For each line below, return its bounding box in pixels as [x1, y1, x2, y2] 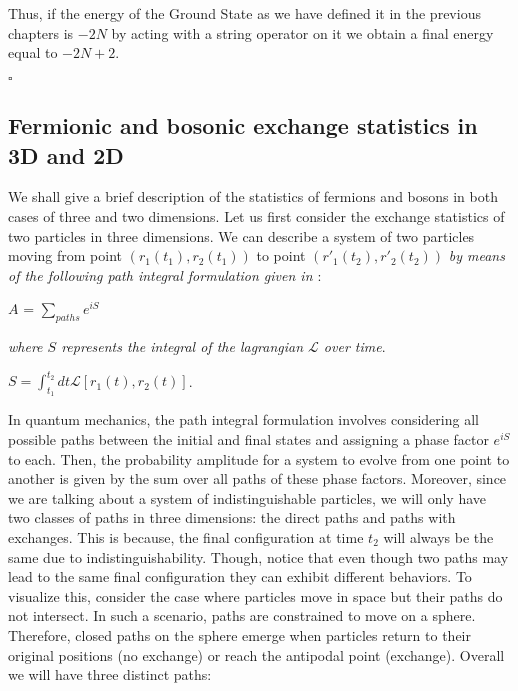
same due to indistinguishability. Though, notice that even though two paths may [8, 546, 509, 567]
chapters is [8, 22, 74, 43]
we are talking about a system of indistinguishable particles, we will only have [8, 487, 487, 508]
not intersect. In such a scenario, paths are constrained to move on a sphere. [8, 605, 476, 626]
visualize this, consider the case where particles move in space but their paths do [8, 585, 503, 606]
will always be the [383, 527, 494, 547]
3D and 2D [8, 139, 124, 170]
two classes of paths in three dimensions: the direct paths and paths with [8, 507, 456, 528]
